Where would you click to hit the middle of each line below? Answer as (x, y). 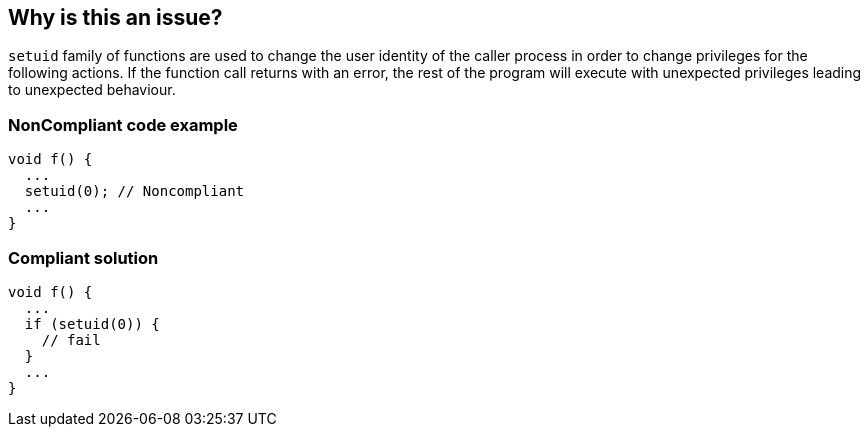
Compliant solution (83, 257)
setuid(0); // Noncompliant (134, 191)
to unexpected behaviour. (92, 90)
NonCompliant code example (123, 124)
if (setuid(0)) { (92, 323)
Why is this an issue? (115, 17)
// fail (71, 339)
